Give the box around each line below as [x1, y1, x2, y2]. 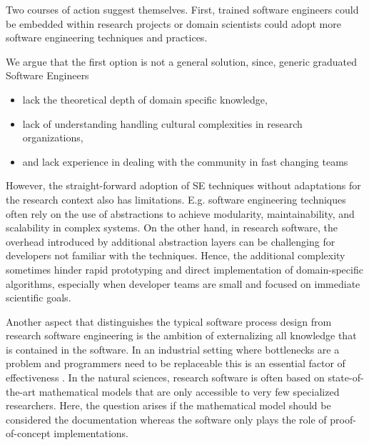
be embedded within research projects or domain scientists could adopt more [6, 16, 341, 31]
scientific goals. [6, 290, 71, 305]
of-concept [6, 426, 51, 441]
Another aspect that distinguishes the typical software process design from [6, 314, 332, 329]
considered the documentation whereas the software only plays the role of [6, 411, 327, 426]
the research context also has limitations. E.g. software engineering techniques [6, 191, 346, 206]
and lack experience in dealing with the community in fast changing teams [22, 154, 348, 169]
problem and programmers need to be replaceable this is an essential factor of [6, 356, 345, 371]
